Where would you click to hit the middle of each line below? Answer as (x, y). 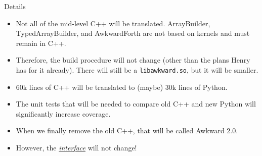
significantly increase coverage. (63, 113)
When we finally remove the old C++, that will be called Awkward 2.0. (127, 131)
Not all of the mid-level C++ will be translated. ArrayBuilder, (113, 23)
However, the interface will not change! (76, 147)
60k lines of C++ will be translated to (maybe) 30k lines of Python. (122, 87)
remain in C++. (41, 43)
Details (15, 6)
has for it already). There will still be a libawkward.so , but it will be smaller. (137, 69)
